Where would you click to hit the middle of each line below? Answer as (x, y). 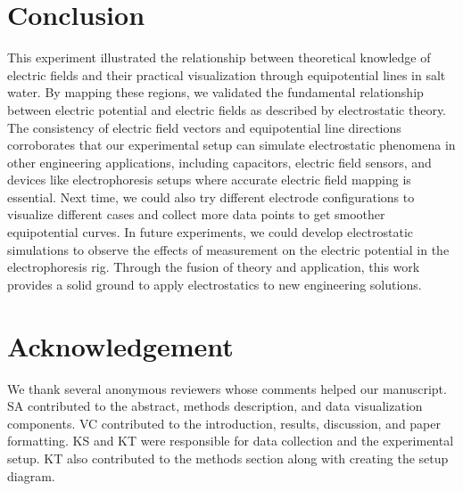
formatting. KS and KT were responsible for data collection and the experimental (231, 441)
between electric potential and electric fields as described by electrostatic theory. (227, 109)
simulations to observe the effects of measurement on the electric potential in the (228, 249)
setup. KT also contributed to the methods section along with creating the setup (228, 458)
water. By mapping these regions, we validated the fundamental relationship (215, 92)
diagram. (31, 475)
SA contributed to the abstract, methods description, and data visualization (215, 406)
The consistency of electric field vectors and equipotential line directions (204, 127)
